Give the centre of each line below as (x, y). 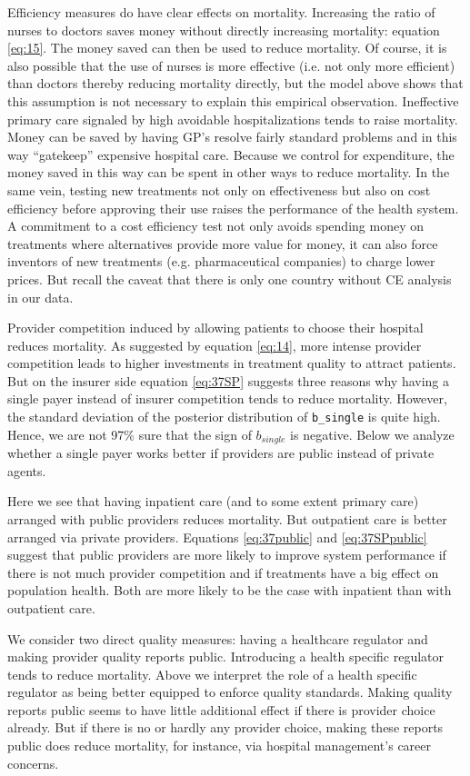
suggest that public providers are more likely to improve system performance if (227, 555)
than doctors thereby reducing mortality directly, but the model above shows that (235, 83)
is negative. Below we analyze (372, 434)
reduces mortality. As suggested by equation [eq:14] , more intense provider (215, 345)
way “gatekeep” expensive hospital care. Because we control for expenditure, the (231, 154)
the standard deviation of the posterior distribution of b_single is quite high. (224, 417)
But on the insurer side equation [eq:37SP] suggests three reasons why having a (229, 380)
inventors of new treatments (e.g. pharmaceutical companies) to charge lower (221, 261)
